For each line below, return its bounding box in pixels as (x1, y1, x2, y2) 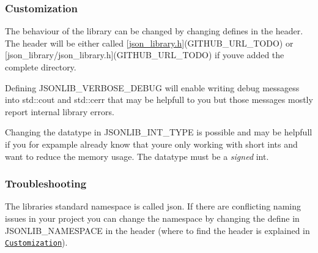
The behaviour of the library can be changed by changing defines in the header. (5, 25, 303, 37)
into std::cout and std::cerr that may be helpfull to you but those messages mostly (5, 93, 313, 106)
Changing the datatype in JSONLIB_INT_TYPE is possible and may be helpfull (5, 126, 312, 138)
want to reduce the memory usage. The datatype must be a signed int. (5, 149, 269, 162)
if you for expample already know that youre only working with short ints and (5, 137, 298, 150)
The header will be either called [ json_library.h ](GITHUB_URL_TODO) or (5, 36, 294, 49)
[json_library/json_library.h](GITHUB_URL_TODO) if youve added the (5, 48, 284, 61)
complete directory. (5, 61, 76, 73)
